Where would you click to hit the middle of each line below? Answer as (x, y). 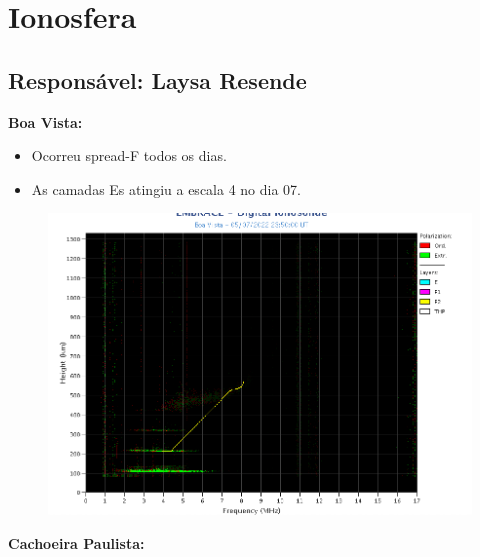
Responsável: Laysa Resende (157, 79)
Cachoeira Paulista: (76, 542)
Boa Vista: (45, 121)
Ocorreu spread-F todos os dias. (129, 155)
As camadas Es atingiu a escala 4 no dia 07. (166, 188)
